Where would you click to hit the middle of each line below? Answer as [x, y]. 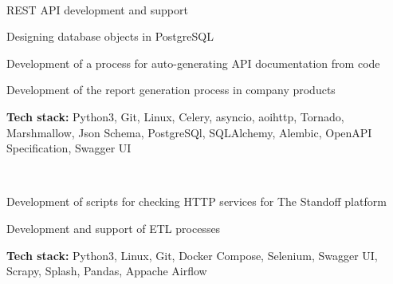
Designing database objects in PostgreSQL [110, 36]
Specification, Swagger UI [69, 148]
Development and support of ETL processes [114, 228]
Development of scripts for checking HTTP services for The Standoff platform [196, 201]
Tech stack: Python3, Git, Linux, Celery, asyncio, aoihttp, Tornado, [175, 116]
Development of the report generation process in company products [171, 90]
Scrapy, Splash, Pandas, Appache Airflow [107, 271]
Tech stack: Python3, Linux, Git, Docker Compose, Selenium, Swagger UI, [192, 255]
